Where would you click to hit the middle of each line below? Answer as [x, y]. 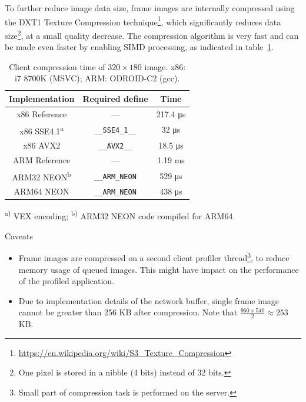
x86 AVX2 [42, 145]
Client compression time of [57, 66]
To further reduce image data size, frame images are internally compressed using [150, 8]
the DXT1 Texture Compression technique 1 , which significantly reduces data [143, 21]
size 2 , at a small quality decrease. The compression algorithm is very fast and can [152, 34]
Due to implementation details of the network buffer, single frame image [149, 300]
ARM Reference [42, 159]
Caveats [19, 235]
